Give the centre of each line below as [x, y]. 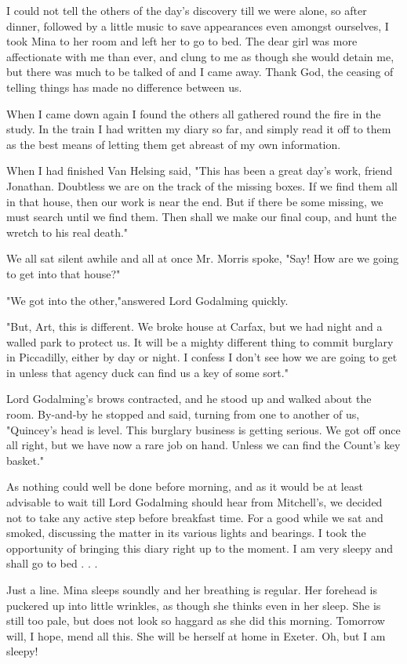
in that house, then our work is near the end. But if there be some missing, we [195, 201]
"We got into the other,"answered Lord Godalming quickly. [147, 300]
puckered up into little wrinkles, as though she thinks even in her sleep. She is [194, 605]
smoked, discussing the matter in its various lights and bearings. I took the [186, 533]
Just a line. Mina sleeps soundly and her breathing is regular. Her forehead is [192, 590]
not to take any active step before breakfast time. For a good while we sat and [195, 517]
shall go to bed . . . [52, 563]
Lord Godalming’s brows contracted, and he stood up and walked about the [189, 399]
